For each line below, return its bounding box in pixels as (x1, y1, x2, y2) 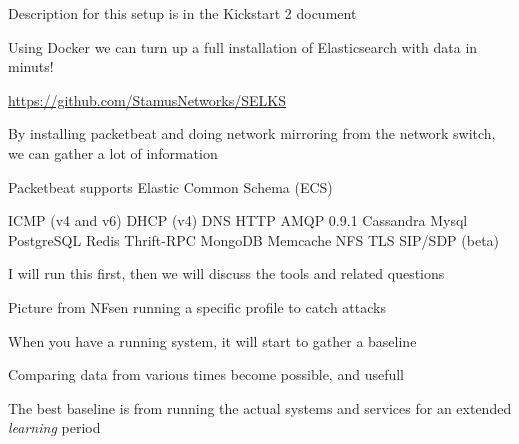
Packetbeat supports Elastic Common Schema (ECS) (8, 176, 333, 197)
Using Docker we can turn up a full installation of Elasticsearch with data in (8, 36, 478, 57)
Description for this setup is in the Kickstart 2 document (8, 3, 357, 23)
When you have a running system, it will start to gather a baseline (8, 330, 417, 351)
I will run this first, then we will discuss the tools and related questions (8, 263, 445, 284)
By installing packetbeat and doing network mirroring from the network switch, (8, 123, 496, 144)
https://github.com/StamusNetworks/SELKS (8, 89, 286, 110)
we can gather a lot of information (8, 142, 218, 163)
